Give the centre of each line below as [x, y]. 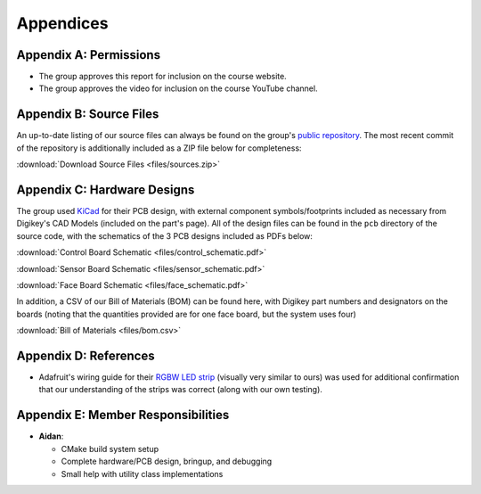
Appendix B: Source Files [88, 115]
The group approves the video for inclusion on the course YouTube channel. [178, 88]
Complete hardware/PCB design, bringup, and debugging [167, 461]
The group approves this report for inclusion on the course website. [163, 77]
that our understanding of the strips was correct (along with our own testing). [180, 390]
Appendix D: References [86, 355]
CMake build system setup [110, 449]
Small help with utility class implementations [142, 473]
